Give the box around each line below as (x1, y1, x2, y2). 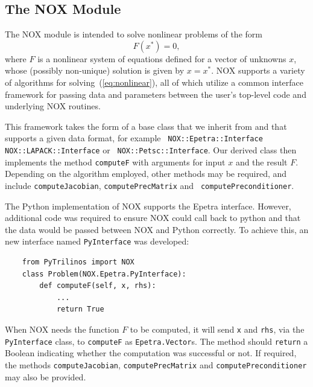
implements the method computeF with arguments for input (5, 155, 226, 168)
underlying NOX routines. (5, 100, 101, 112)
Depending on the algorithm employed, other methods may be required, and (5, 167, 287, 180)
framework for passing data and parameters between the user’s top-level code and (5, 88, 306, 100)
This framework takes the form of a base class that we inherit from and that (5, 120, 287, 132)
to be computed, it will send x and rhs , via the (130, 322, 305, 335)
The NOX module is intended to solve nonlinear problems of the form (5, 28, 262, 40)
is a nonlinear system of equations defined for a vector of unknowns (37, 52, 286, 65)
